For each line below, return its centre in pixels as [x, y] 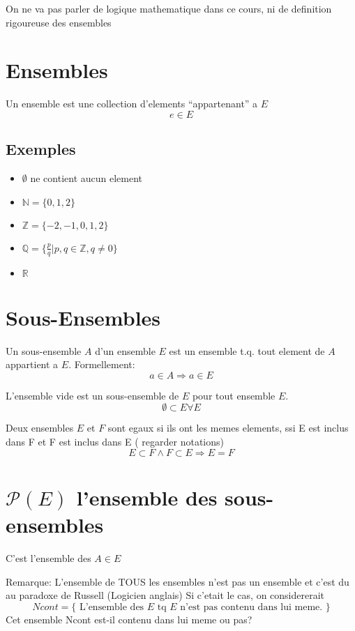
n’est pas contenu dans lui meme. [251, 607]
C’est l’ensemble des [48, 557]
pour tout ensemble [234, 395]
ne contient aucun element [86, 178]
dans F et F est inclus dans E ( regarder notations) [115, 442]
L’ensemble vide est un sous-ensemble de [92, 395]
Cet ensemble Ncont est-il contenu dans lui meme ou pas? [129, 619]
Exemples [41, 149]
